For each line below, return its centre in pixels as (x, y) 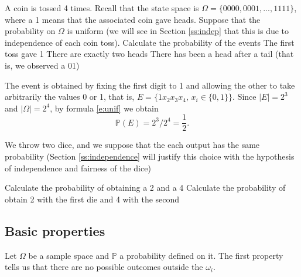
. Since (244, 97)
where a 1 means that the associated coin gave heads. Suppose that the (133, 19)
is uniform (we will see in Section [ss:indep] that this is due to (178, 31)
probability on (30, 31)
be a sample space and (69, 255)
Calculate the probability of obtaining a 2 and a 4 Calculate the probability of (145, 188)
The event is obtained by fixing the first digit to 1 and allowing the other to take (150, 85)
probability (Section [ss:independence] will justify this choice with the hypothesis (150, 156)
